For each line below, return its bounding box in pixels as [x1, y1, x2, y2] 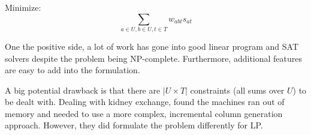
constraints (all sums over [190, 83, 285, 96]
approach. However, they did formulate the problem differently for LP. [5, 119, 263, 131]
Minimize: [5, 1, 41, 13]
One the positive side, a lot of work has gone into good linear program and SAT [5, 40, 299, 52]
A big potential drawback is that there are [5, 83, 161, 96]
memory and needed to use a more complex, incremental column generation [5, 107, 283, 119]
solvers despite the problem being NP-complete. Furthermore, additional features [5, 52, 303, 64]
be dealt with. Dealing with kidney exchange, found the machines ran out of [5, 95, 285, 108]
